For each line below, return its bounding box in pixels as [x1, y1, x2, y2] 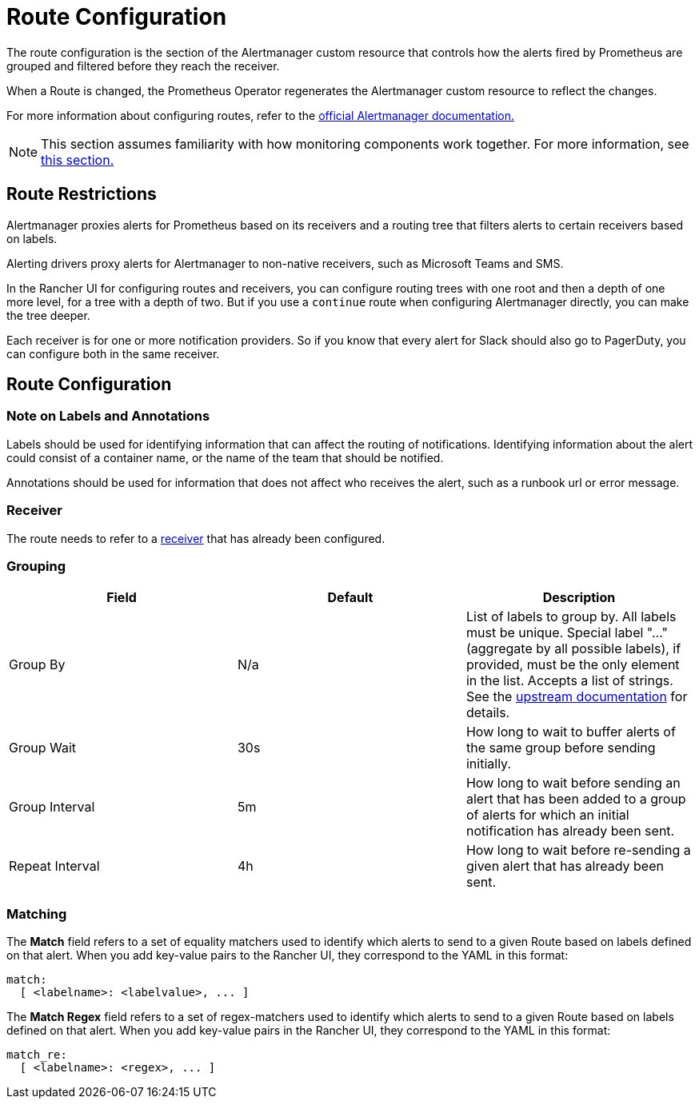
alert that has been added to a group [465, 791, 686, 808]
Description [542, 589, 616, 606]
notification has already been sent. [465, 823, 675, 840]
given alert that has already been [465, 858, 664, 875]
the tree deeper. [6, 308, 90, 322]
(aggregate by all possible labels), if [465, 640, 681, 657]
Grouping [6, 557, 66, 574]
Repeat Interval [9, 858, 100, 875]
